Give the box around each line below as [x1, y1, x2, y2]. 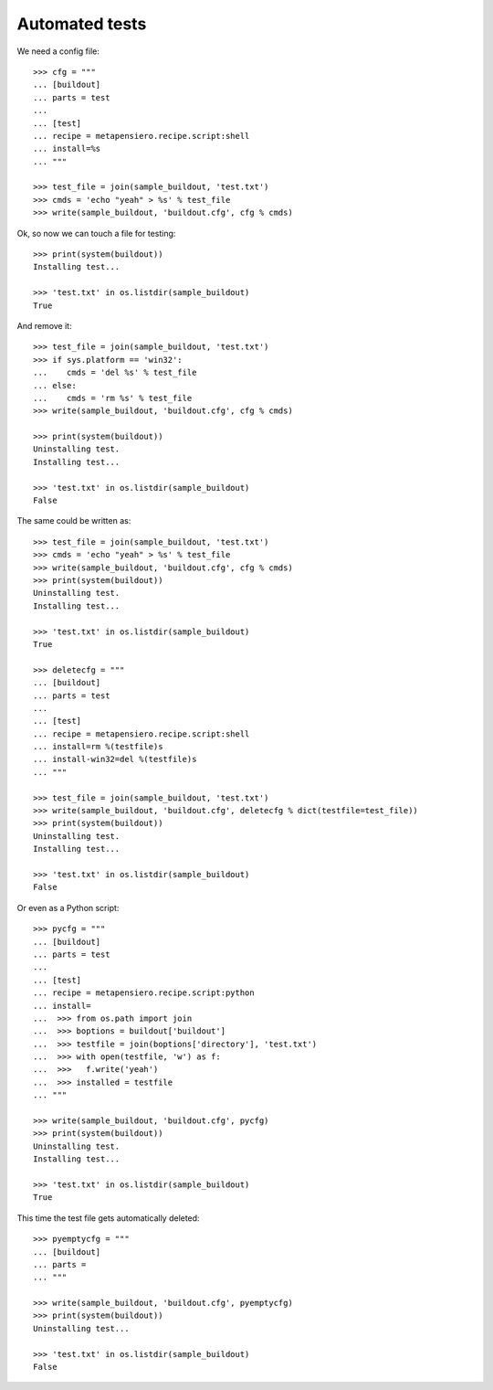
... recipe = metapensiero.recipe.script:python [33, 988, 255, 998]
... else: [33, 380, 77, 390]
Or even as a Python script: [16, 902, 120, 913]
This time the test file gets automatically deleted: [16, 1212, 200, 1224]
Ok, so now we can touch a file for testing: [16, 228, 176, 239]
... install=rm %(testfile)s [33, 741, 163, 752]
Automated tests [16, 14, 147, 34]
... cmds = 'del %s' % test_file [33, 367, 197, 378]
